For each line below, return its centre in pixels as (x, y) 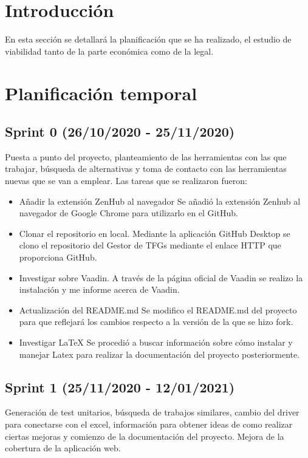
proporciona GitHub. (58, 257)
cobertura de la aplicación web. (63, 448)
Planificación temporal (101, 93)
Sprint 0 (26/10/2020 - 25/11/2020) (120, 132)
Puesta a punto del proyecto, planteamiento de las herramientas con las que (146, 156)
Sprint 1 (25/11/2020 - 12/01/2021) (120, 387)
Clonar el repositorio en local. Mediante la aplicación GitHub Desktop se (155, 233)
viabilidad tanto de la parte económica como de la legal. (109, 51)
